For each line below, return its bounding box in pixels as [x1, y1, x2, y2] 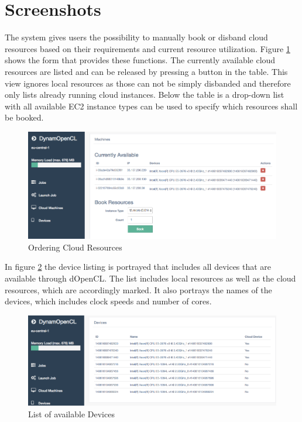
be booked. [5, 111, 44, 123]
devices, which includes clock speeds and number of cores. [5, 295, 212, 307]
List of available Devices [28, 407, 115, 420]
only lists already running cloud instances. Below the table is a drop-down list [5, 88, 284, 101]
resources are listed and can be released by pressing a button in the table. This [5, 65, 288, 77]
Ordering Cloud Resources [28, 241, 122, 253]
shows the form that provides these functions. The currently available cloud [5, 54, 276, 66]
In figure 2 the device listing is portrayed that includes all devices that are [5, 260, 272, 273]
